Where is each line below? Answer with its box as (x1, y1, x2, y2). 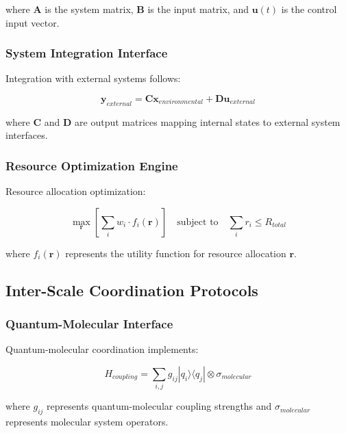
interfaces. (5, 128, 48, 142)
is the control (281, 2, 337, 16)
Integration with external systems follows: (5, 71, 181, 86)
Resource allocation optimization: (5, 184, 146, 198)
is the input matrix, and (147, 2, 249, 16)
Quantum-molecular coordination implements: (5, 342, 199, 356)
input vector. (5, 15, 60, 29)
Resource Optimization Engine (5, 157, 178, 174)
